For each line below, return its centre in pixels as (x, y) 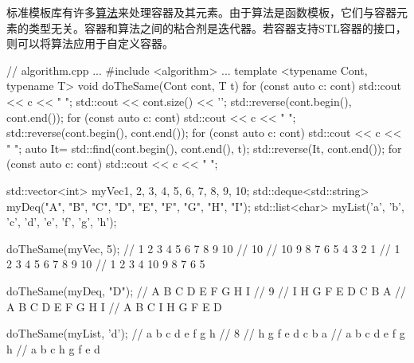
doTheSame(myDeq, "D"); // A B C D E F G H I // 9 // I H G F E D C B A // (207, 290)
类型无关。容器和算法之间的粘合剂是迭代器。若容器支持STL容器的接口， (217, 27)
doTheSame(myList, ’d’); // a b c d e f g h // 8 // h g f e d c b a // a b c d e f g (206, 333)
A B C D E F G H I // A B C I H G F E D (114, 306)
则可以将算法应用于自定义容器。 (90, 43)
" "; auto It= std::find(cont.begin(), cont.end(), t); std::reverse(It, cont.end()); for (204, 148)
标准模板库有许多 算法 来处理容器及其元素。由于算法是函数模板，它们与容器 (201, 12)
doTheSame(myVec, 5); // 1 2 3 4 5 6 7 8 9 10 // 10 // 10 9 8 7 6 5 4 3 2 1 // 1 (203, 248)
